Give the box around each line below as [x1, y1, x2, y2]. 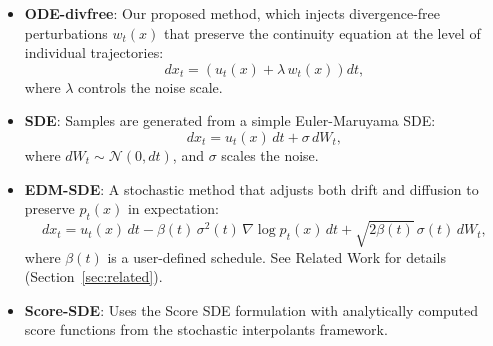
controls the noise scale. [78, 76, 223, 97]
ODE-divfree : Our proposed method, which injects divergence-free [24, 3, 440, 23]
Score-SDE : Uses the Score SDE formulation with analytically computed [24, 299, 479, 320]
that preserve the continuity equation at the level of [163, 22, 481, 43]
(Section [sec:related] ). [24, 266, 163, 287]
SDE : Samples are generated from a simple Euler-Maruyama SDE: [24, 110, 436, 131]
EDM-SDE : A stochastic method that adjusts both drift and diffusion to [24, 178, 479, 199]
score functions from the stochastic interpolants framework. [24, 319, 388, 340]
